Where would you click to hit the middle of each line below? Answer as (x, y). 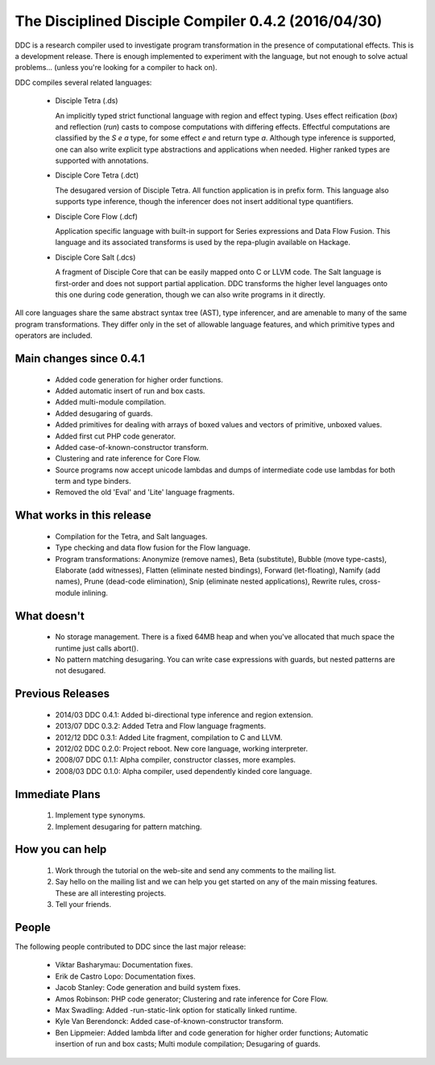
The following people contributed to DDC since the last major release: (130, 946)
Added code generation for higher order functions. (139, 380)
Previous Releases (62, 694)
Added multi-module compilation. (111, 402)
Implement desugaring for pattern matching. (128, 826)
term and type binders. (93, 481)
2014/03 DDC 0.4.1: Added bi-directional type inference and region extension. (184, 714)
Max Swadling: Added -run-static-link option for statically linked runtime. (176, 1010)
